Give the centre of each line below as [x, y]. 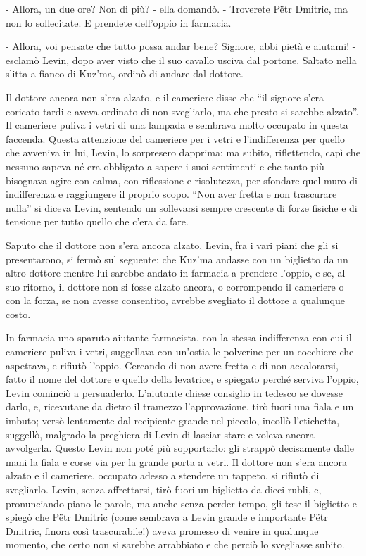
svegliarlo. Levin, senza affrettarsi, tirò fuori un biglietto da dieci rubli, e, [164, 489]
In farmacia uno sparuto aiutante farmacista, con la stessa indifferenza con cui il [179, 337]
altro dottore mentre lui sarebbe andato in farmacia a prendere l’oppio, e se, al [176, 273]
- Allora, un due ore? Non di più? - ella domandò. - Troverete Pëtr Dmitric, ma [177, 8]
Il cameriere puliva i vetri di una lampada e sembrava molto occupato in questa [177, 125]
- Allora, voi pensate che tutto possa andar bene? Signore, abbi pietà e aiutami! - [181, 46]
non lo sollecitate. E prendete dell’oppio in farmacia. [119, 22]
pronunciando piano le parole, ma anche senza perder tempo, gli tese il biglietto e [181, 503]
